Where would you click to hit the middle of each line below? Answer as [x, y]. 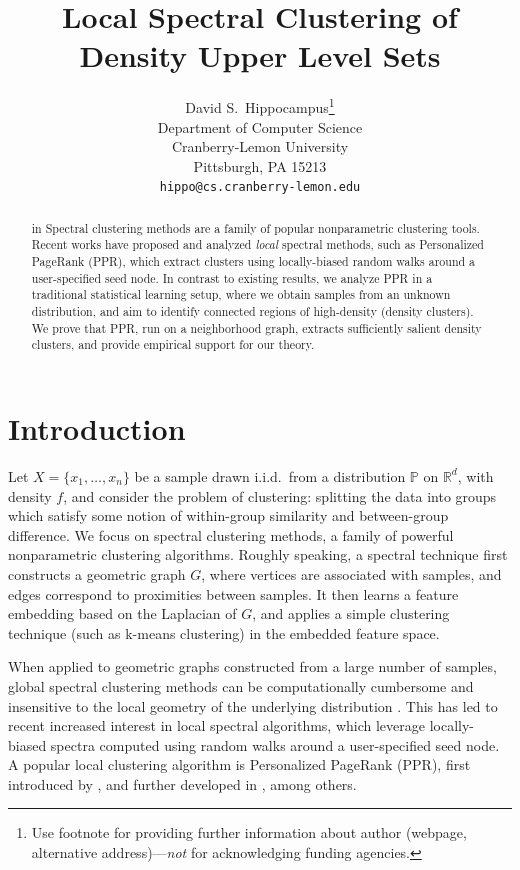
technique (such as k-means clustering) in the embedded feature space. [224, 632]
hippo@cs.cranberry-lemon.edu [260, 187]
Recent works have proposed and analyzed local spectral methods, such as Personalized [257, 244]
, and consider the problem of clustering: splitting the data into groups [280, 495]
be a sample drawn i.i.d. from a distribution [270, 475]
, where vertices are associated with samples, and [351, 573]
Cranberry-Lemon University [260, 146]
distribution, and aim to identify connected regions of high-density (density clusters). [252, 311]
